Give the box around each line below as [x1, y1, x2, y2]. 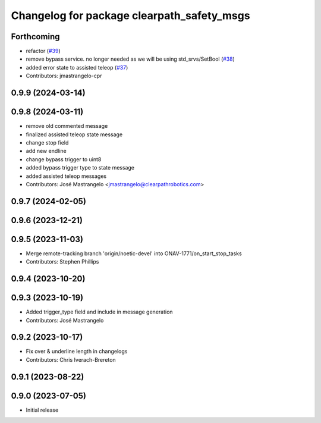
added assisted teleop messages [26, 173, 107, 180]
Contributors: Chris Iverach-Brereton [26, 356, 116, 363]
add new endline [26, 148, 67, 155]
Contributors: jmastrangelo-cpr [26, 72, 102, 80]
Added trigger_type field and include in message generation [26, 308, 173, 315]
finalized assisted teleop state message [26, 131, 123, 138]
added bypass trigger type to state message [26, 164, 135, 171]
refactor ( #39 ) [26, 48, 61, 55]
